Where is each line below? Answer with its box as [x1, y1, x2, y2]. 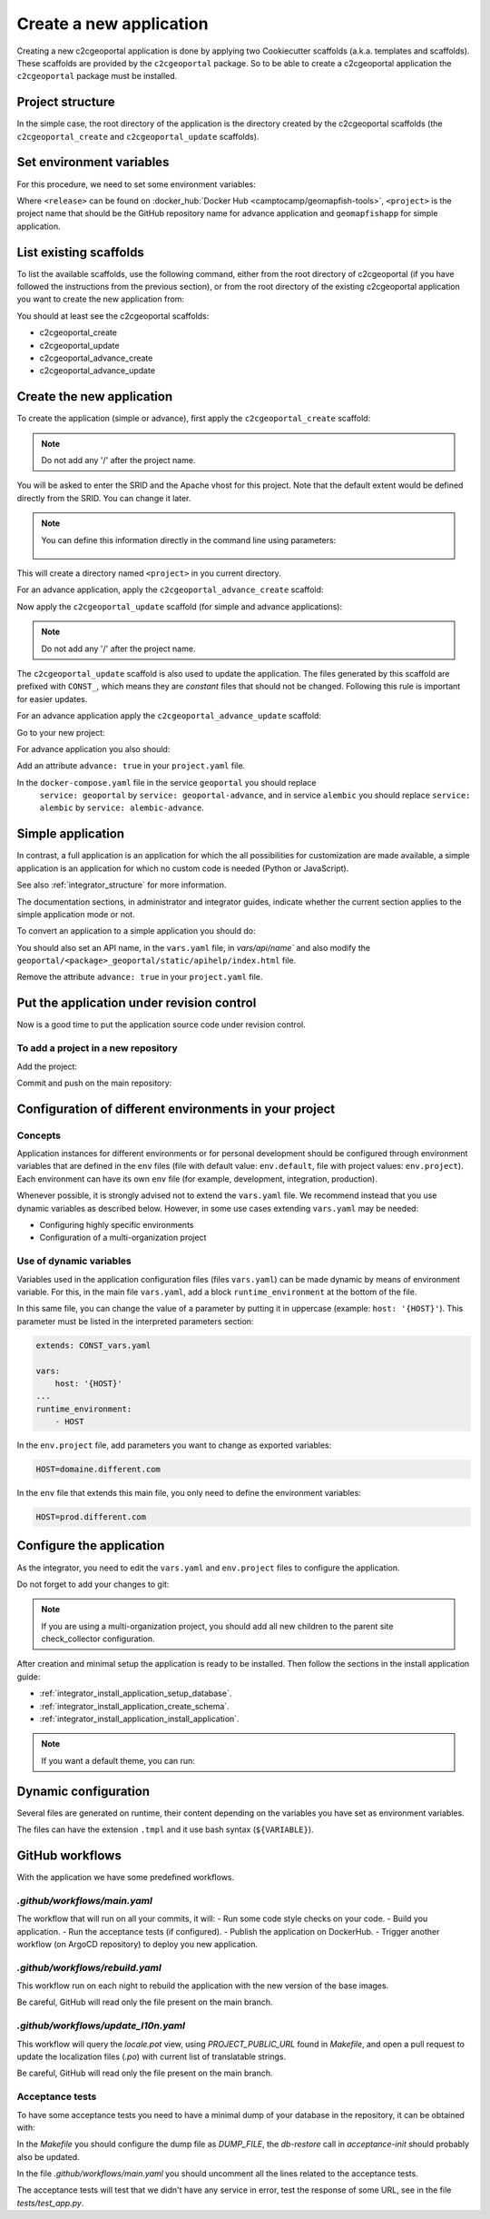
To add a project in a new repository [16, 1042, 179, 1055]
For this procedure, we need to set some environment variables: [16, 178, 256, 190]
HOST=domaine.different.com [35, 1464, 161, 1475]
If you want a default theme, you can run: [41, 1755, 195, 1766]
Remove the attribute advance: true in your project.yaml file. [16, 972, 263, 983]
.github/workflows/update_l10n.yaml [16, 2019, 186, 2032]
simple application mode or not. [16, 908, 135, 919]
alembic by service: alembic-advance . [39, 802, 204, 813]
